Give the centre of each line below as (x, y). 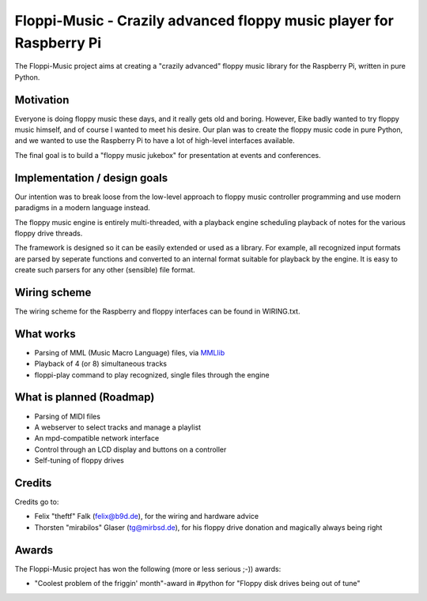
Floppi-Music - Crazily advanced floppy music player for (204, 21)
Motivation (42, 100)
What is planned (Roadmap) (85, 398)
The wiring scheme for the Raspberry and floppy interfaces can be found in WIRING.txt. (157, 311)
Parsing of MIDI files (67, 416)
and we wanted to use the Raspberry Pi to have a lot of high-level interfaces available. (155, 141)
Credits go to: (37, 502)
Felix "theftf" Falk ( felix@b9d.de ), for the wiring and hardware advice (147, 516)
